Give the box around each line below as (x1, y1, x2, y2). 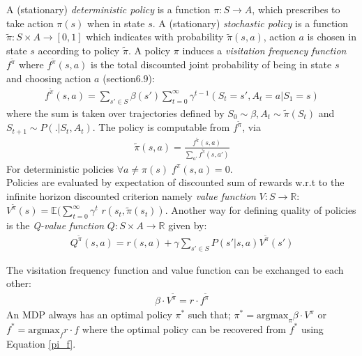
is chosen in (307, 29, 356, 44)
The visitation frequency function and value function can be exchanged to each (6, 262, 344, 277)
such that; (188, 307, 231, 322)
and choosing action (6, 71, 91, 86)
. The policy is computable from (92, 120, 230, 134)
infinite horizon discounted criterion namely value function (6, 188, 256, 203)
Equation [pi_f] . (6, 336, 76, 350)
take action (6, 15, 54, 30)
